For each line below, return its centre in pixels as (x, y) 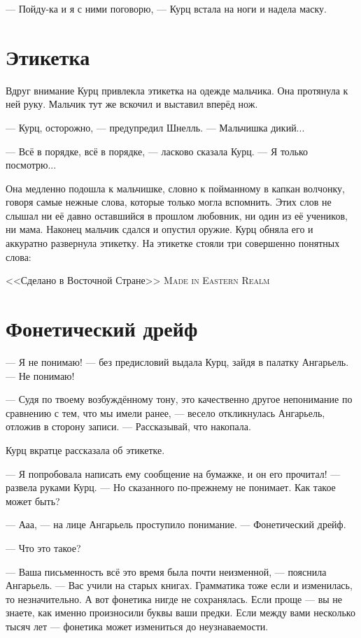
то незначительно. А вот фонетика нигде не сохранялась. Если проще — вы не (174, 598)
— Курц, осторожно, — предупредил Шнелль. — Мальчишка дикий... (155, 127)
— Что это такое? (43, 547)
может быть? (33, 501)
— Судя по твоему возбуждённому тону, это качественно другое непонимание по (179, 399)
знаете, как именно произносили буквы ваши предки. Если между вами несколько (180, 612)
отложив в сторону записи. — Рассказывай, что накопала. (128, 426)
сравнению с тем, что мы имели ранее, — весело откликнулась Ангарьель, (165, 412)
